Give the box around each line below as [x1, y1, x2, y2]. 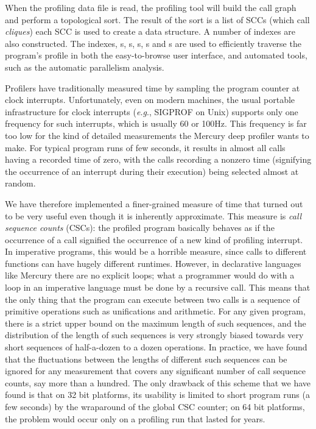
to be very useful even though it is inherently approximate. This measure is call [5, 209, 302, 222]
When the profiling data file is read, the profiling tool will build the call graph [5, 1, 297, 13]
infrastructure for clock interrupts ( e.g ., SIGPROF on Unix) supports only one [5, 105, 298, 118]
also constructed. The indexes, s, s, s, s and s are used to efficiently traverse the [5, 37, 301, 49]
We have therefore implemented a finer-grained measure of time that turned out [5, 197, 303, 210]
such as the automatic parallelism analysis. [5, 60, 164, 73]
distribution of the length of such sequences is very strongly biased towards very [5, 328, 304, 341]
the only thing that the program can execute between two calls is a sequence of [5, 292, 300, 305]
